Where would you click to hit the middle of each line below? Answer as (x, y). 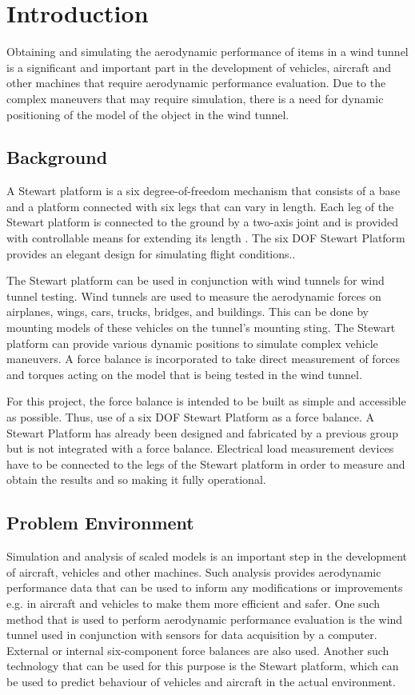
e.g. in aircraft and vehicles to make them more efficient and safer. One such (193, 603)
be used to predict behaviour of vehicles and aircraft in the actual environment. (201, 681)
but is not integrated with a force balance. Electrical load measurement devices (200, 448)
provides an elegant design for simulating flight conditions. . (151, 253)
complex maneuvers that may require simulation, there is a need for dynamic (195, 98)
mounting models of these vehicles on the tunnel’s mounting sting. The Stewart (201, 328)
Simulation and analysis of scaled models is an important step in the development (207, 556)
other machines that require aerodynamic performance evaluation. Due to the (196, 83)
